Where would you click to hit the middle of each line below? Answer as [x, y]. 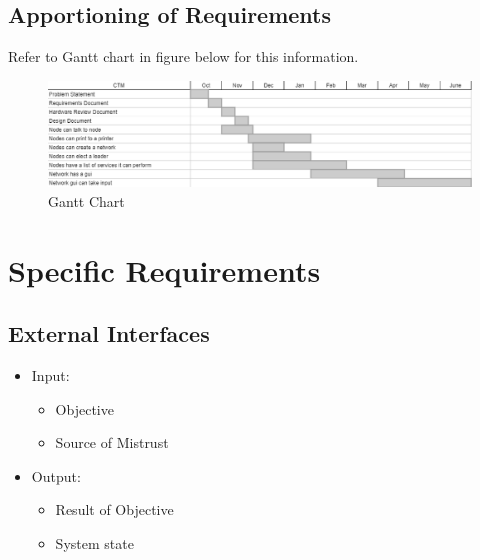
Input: [50, 374]
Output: [56, 475]
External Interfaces [109, 333]
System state [94, 542]
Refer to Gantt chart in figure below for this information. [183, 56]
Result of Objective [114, 509]
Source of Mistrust [112, 442]
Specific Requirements [164, 269]
